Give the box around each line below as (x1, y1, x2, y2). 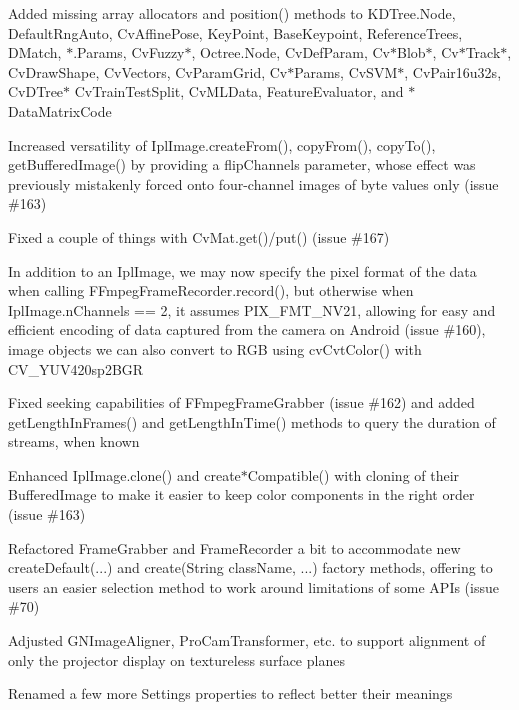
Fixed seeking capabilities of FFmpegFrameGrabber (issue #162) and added (8, 392, 475, 413)
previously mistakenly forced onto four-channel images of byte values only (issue (8, 173, 499, 194)
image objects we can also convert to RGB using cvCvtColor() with (8, 338, 422, 359)
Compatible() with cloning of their (247, 464, 460, 485)
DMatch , (8, 42, 62, 63)
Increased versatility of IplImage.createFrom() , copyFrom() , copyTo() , (8, 134, 436, 155)
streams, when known (8, 431, 140, 452)
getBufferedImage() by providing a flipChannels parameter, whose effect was (8, 154, 476, 175)
